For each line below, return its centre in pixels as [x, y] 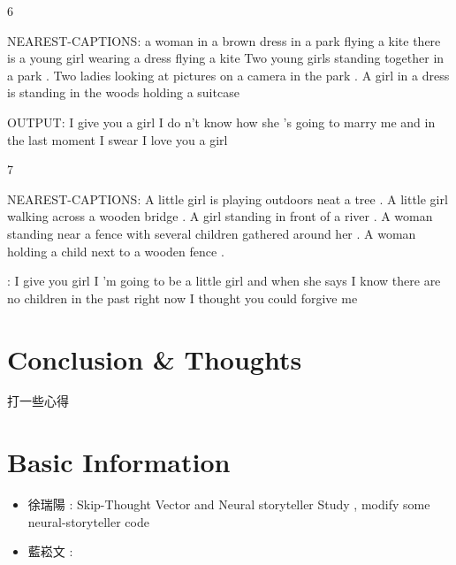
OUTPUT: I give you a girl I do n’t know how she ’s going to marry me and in [221, 122]
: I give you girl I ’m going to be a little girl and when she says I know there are [224, 281]
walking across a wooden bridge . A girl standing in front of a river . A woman [220, 216]
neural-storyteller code [88, 521]
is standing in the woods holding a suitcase [123, 92]
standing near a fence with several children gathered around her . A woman [212, 233]
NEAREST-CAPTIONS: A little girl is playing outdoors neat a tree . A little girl [228, 199]
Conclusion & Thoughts [155, 359]
